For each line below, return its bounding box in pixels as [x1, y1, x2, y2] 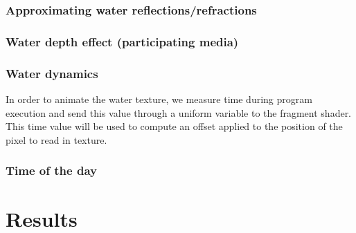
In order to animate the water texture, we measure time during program [6, 91, 312, 106]
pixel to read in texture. [6, 132, 107, 147]
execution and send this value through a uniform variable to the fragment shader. [6, 105, 352, 120]
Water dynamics [6, 64, 98, 82]
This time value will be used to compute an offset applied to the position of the [6, 119, 343, 133]
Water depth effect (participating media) [6, 32, 239, 50]
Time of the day [6, 162, 97, 179]
